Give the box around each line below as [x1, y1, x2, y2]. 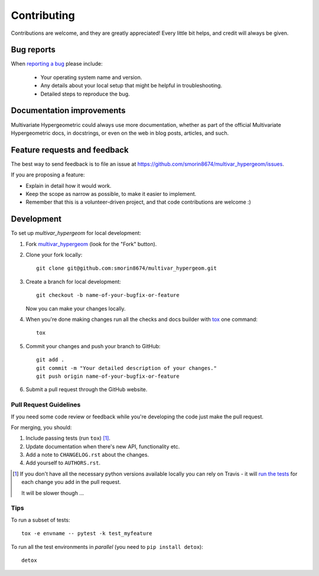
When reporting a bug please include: [11, 60, 103, 67]
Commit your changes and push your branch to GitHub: [25, 342, 161, 349]
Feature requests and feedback [11, 145, 129, 155]
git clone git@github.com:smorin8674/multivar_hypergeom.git [36, 265, 217, 271]
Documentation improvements [11, 106, 126, 116]
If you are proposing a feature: [11, 171, 85, 178]
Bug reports [11, 45, 56, 55]
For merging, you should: [11, 424, 72, 431]
